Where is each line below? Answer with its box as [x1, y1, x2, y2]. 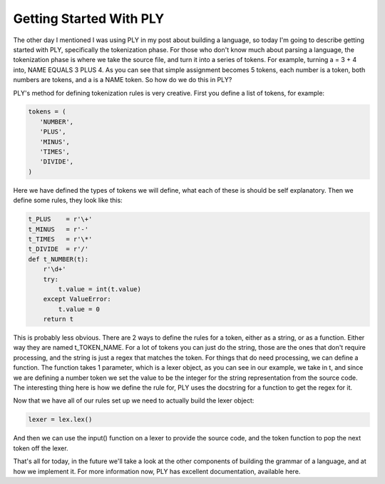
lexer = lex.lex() [28, 415, 93, 424]
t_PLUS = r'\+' [28, 215, 93, 223]
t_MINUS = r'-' [28, 225, 89, 233]
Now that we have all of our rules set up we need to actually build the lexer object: [13, 396, 255, 405]
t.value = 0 [58, 305, 100, 313]
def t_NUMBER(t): [28, 255, 89, 263]
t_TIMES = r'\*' [28, 235, 93, 243]
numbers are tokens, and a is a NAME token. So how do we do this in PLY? [13, 76, 232, 84]
